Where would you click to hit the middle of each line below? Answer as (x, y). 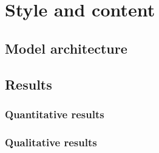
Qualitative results (51, 142)
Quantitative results (55, 114)
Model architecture (66, 48)
